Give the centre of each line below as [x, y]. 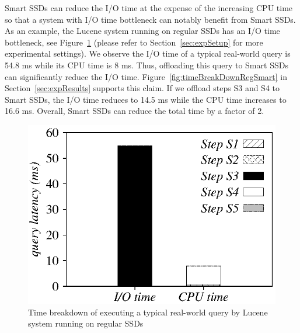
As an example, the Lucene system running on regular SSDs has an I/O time [142, 31]
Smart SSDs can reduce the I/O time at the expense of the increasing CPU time [149, 8]
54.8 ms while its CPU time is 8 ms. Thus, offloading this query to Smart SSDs [146, 65]
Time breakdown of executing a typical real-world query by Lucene [148, 312]
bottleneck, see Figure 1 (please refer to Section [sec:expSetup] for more [134, 42]
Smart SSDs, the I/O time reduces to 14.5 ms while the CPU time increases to [146, 99]
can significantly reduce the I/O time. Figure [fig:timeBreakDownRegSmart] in [146, 76]
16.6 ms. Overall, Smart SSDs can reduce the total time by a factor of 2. [135, 111]
